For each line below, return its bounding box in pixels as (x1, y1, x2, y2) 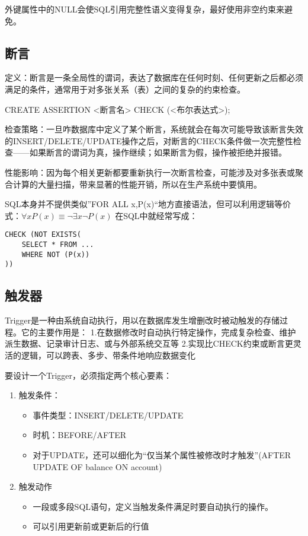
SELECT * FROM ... (21, 240, 94, 249)
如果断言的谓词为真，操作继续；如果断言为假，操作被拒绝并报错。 (29, 146, 287, 158)
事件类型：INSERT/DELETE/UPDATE (33, 408, 184, 421)
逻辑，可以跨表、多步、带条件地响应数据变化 (21, 348, 195, 361)
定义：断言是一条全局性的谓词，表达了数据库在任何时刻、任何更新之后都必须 (5, 71, 303, 84)
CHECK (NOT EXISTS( (5, 230, 81, 239)
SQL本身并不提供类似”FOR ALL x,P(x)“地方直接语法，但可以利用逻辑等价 (5, 198, 291, 210)
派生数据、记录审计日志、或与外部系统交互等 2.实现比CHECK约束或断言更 (5, 337, 293, 350)
